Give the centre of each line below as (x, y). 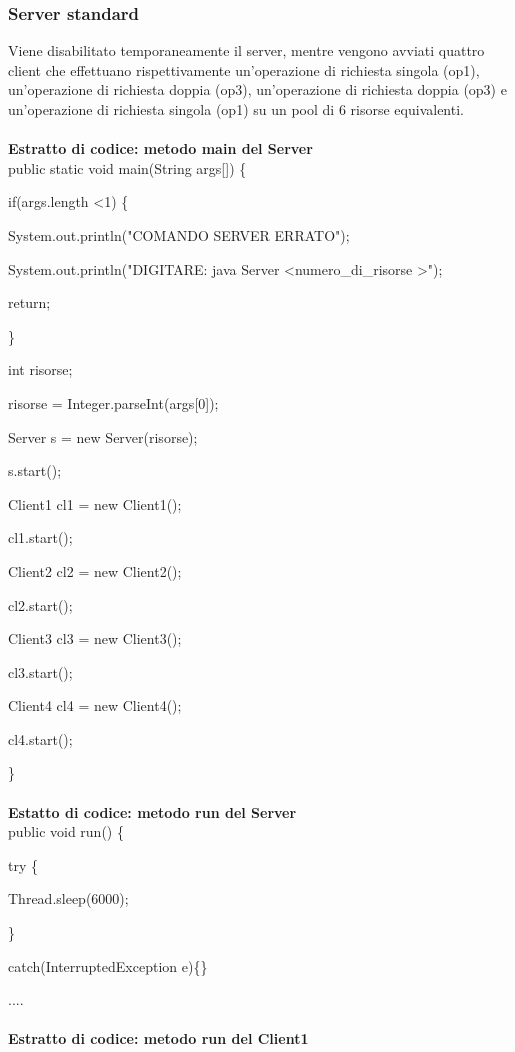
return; (29, 302)
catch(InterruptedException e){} (108, 965)
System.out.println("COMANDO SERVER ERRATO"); (179, 234)
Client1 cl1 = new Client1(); (95, 503)
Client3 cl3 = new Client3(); (95, 638)
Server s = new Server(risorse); (103, 436)
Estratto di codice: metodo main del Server (160, 148)
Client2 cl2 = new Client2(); (95, 570)
